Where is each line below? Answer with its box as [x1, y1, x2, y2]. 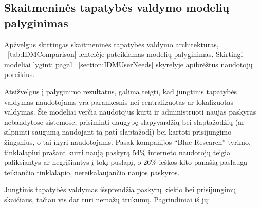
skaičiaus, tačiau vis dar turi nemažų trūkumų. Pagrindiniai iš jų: [4, 194, 210, 204]
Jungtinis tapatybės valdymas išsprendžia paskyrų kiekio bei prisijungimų [4, 184, 236, 195]
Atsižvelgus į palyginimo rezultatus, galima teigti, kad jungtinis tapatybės [4, 86, 237, 97]
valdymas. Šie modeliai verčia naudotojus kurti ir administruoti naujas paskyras [4, 106, 256, 117]
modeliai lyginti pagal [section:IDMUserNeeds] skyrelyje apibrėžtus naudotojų [4, 59, 253, 69]
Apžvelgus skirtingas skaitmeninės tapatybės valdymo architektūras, [4, 39, 219, 49]
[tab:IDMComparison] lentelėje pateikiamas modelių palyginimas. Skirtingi [8, 49, 243, 60]
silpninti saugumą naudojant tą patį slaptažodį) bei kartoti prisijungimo [4, 126, 232, 137]
